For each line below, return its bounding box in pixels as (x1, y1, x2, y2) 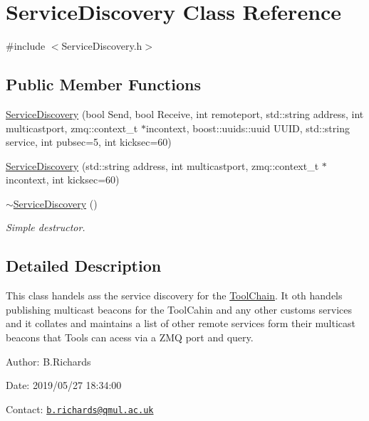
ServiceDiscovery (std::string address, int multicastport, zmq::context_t (6, 158, 319, 173)
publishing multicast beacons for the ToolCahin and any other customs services (6, 302, 352, 316)
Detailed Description (6, 255, 162, 277)
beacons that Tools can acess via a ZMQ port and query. (6, 330, 254, 345)
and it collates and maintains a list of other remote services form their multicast (6, 316, 356, 331)
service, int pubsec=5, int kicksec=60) (6, 134, 172, 149)
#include (6, 38, 46, 53)
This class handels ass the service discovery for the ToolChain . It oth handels (6, 288, 343, 303)
